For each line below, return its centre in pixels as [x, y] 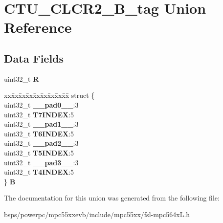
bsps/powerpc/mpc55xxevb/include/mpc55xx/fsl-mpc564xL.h [97, 214]
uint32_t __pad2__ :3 [41, 143]
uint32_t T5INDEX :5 [39, 152]
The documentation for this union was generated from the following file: [112, 198]
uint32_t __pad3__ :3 [41, 162]
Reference [38, 27]
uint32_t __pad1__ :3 [41, 124]
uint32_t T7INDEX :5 [39, 114]
